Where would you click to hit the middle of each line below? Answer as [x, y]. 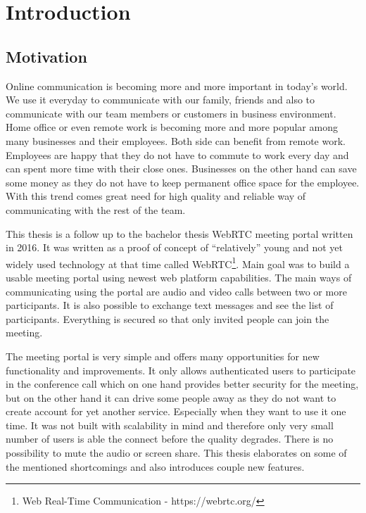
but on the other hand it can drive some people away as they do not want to [171, 397]
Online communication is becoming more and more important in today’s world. [177, 85]
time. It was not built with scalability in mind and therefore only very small [170, 425]
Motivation [46, 56]
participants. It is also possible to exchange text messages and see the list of [170, 305]
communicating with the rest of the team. [96, 209]
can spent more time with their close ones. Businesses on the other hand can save [181, 169]
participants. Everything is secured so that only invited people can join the [168, 318]
